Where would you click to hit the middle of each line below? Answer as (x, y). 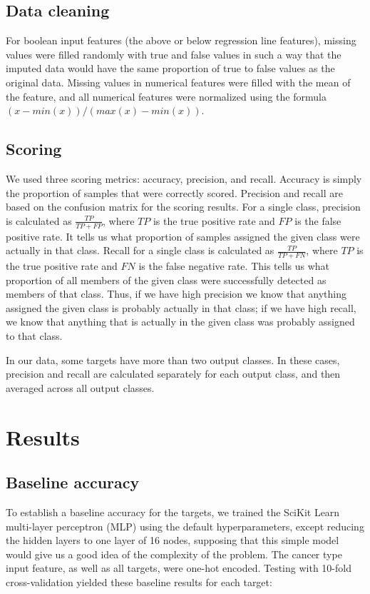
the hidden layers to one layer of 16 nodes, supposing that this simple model (173, 540)
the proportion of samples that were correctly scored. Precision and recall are (174, 192)
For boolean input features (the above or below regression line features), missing (181, 40)
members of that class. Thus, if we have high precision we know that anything (176, 294)
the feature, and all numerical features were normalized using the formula (166, 96)
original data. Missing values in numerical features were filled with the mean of (178, 82)
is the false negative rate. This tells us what (234, 266)
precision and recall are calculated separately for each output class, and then (173, 374)
